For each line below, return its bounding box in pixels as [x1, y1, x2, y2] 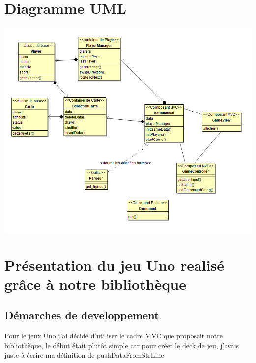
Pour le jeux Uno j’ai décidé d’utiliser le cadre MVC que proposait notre [4, 331, 223, 341]
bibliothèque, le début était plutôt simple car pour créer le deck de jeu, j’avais [4, 340, 239, 350]
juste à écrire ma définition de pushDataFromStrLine [4, 350, 164, 360]
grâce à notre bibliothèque [4, 274, 186, 294]
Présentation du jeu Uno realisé [4, 254, 225, 275]
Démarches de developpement [4, 307, 159, 323]
